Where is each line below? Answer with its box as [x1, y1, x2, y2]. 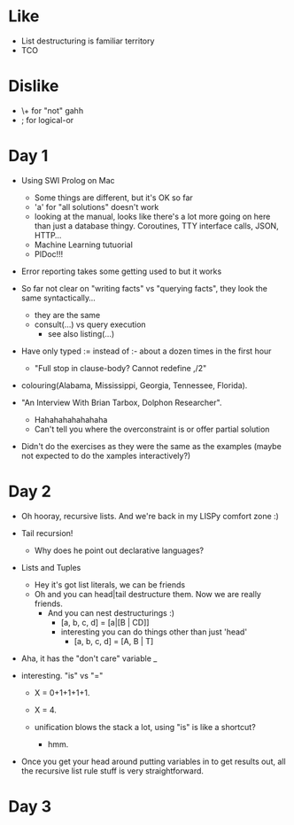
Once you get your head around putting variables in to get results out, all [20, 756, 286, 767]
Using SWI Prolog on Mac [20, 175, 116, 185]
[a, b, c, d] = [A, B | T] [73, 635, 154, 646]
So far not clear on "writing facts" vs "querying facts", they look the [20, 283, 267, 293]
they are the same [34, 309, 101, 320]
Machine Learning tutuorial [34, 239, 134, 250]
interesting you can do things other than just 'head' [60, 627, 248, 637]
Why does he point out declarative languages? [34, 545, 205, 556]
